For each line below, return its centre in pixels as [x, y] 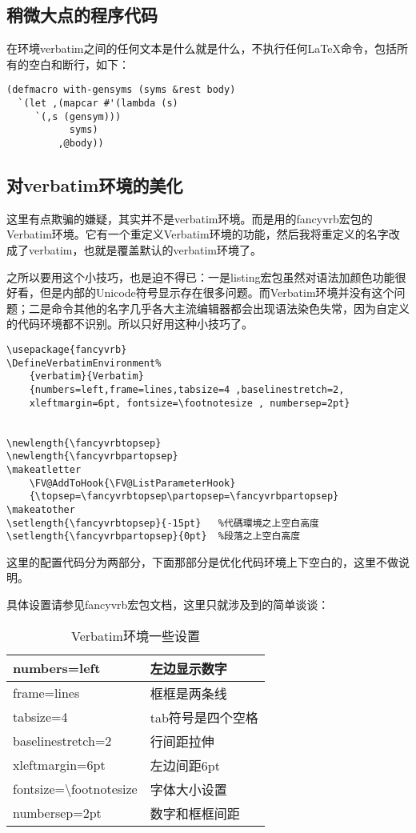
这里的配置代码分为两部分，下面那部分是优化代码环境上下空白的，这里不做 [202, 561]
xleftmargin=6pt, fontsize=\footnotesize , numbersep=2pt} [190, 403]
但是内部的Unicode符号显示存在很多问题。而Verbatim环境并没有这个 [217, 292]
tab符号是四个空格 [204, 717]
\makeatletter [44, 469]
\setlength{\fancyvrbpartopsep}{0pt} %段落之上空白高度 [154, 537]
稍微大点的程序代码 [82, 15]
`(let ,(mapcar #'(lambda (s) [98, 104]
